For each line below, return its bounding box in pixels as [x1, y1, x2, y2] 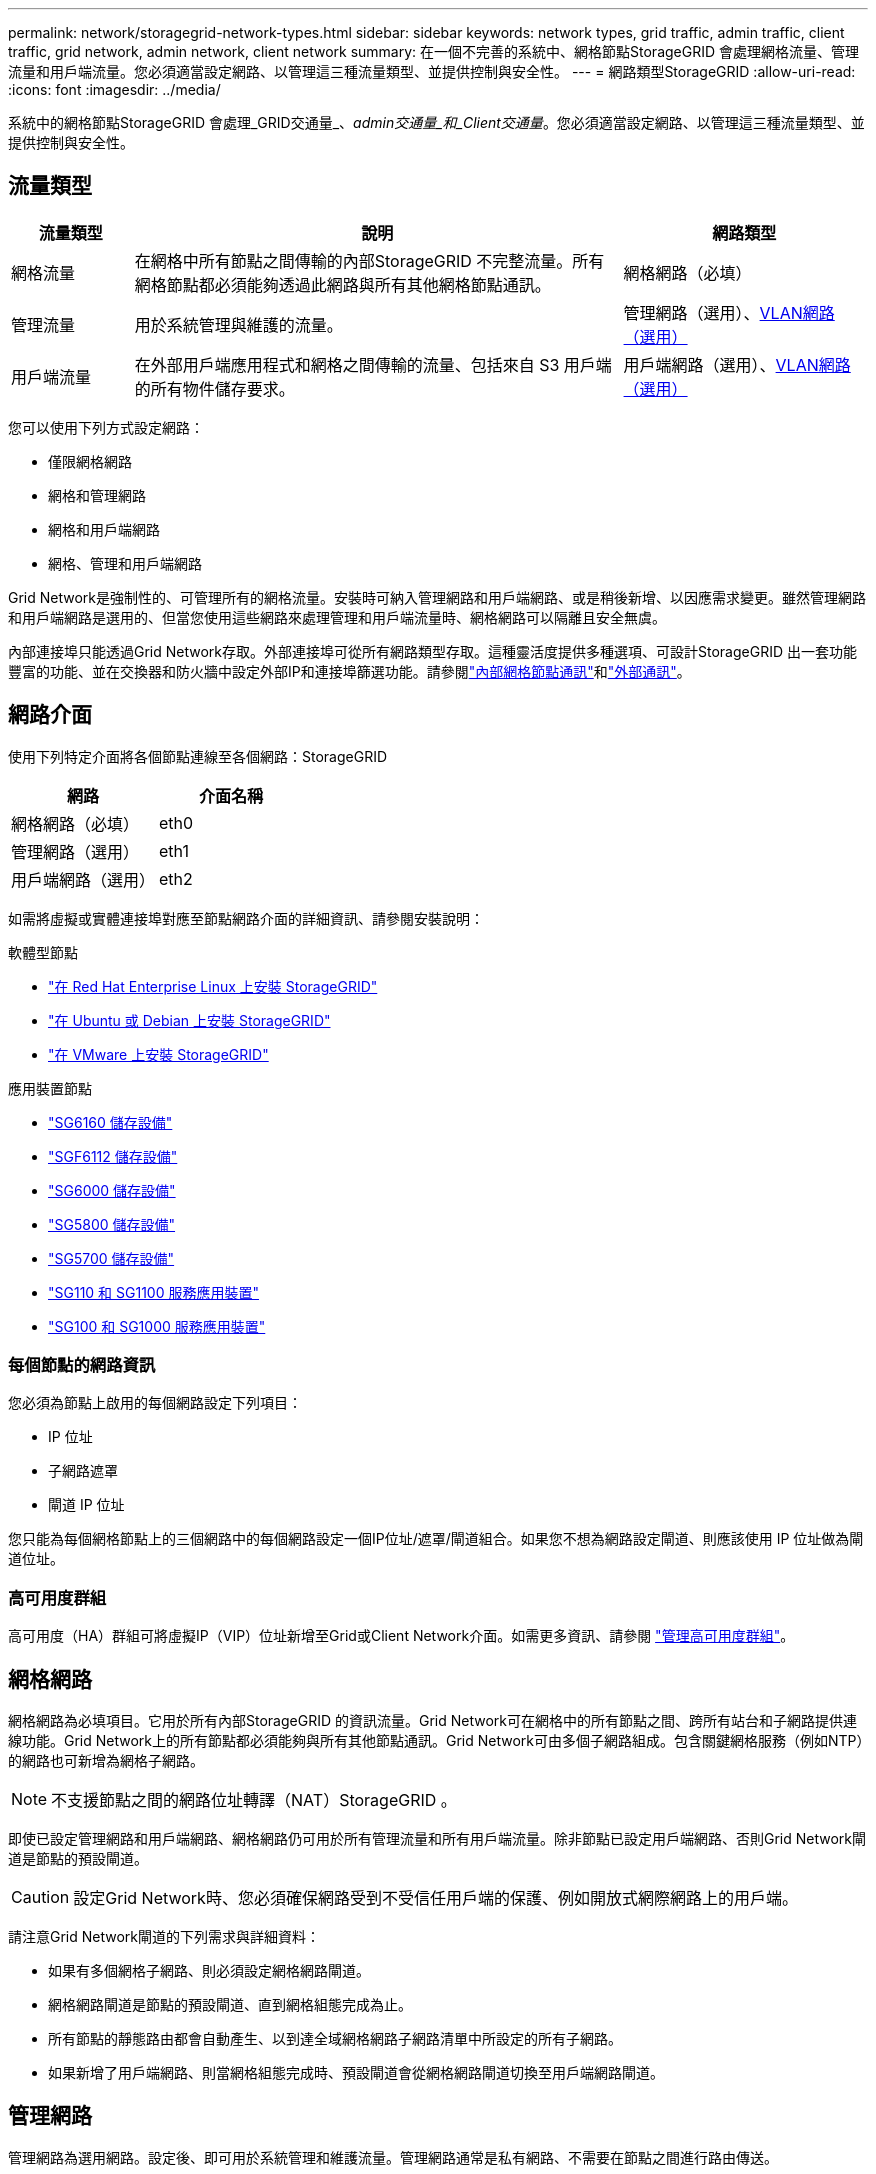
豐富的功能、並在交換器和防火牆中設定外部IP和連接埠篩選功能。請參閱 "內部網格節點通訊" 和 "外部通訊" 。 [8, 662, 691, 680]
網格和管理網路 [48, 486, 146, 504]
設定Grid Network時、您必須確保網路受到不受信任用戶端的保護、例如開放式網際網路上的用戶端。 [73, 1888, 798, 1909]
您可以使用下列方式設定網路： [8, 418, 204, 436]
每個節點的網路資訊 [8, 1355, 156, 1376]
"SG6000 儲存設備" [48, 1181, 176, 1199]
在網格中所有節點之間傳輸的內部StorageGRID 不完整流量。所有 [134, 250, 605, 271]
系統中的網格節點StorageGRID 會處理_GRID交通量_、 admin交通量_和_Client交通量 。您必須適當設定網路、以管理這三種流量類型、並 [8, 114, 865, 131]
